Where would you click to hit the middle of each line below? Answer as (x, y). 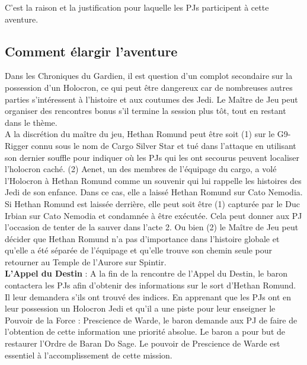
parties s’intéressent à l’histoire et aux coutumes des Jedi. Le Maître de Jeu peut (151, 99)
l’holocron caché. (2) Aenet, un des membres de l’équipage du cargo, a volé (141, 169)
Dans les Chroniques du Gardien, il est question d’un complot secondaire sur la (149, 76)
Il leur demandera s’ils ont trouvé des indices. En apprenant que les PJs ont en (148, 296)
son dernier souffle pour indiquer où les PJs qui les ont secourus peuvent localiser (152, 157)
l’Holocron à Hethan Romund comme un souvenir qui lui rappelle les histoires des (153, 180)
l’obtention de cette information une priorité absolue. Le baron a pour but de (145, 331)
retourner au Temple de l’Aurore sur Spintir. (86, 261)
